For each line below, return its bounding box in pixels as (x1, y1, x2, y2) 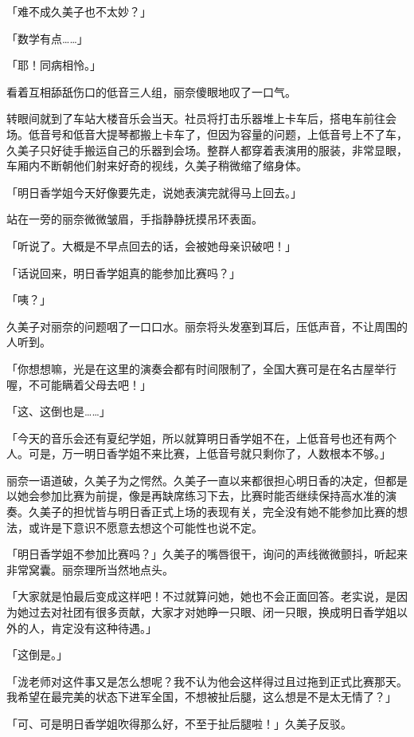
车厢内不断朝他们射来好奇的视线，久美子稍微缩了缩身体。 (6, 157, 307, 174)
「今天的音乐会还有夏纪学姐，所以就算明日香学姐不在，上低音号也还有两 (6, 429, 385, 446)
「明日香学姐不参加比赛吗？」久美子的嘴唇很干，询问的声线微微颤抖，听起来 (6, 546, 408, 562)
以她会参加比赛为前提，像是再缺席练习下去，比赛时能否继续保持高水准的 (6, 487, 385, 504)
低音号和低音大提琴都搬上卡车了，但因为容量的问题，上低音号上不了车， (28, 125, 408, 142)
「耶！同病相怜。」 (6, 57, 101, 73)
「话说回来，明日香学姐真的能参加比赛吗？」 (6, 264, 240, 281)
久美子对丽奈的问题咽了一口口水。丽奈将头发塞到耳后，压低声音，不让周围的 (6, 317, 408, 334)
